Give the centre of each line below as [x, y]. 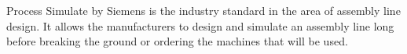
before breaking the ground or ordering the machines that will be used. [177, 41]
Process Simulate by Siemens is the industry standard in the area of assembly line [203, 10]
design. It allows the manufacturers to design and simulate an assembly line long [200, 25]
